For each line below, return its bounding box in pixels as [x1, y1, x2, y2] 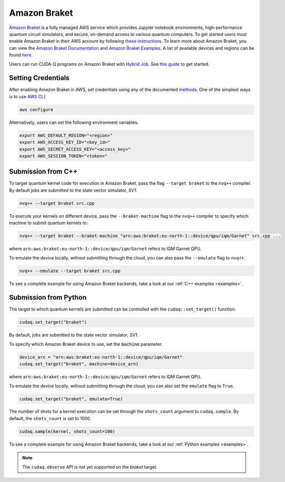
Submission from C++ [9, 168, 78, 176]
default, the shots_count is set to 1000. [9, 415, 92, 421]
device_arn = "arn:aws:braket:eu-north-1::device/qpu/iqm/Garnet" [19, 354, 182, 360]
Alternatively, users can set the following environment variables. [9, 119, 139, 125]
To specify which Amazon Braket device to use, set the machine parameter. [9, 341, 163, 347]
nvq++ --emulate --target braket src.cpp [19, 268, 121, 274]
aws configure [19, 107, 53, 113]
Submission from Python [9, 293, 87, 302]
